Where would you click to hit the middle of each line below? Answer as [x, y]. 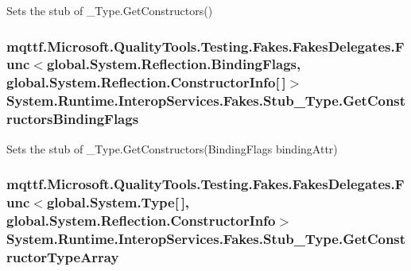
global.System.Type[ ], [118, 201]
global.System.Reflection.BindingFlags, [174, 64]
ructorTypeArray [63, 256]
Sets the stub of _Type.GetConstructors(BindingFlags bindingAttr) [172, 148]
